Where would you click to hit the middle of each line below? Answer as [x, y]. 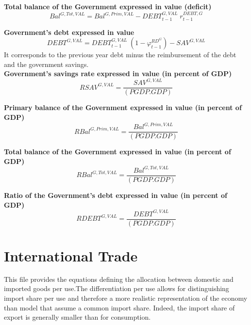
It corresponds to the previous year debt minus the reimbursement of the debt [120, 55]
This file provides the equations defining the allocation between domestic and [119, 279]
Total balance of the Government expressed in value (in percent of [117, 152]
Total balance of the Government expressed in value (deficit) [108, 6]
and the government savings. [46, 64]
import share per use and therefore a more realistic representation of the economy [126, 298]
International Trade [71, 255]
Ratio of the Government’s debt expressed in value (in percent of [116, 195]
